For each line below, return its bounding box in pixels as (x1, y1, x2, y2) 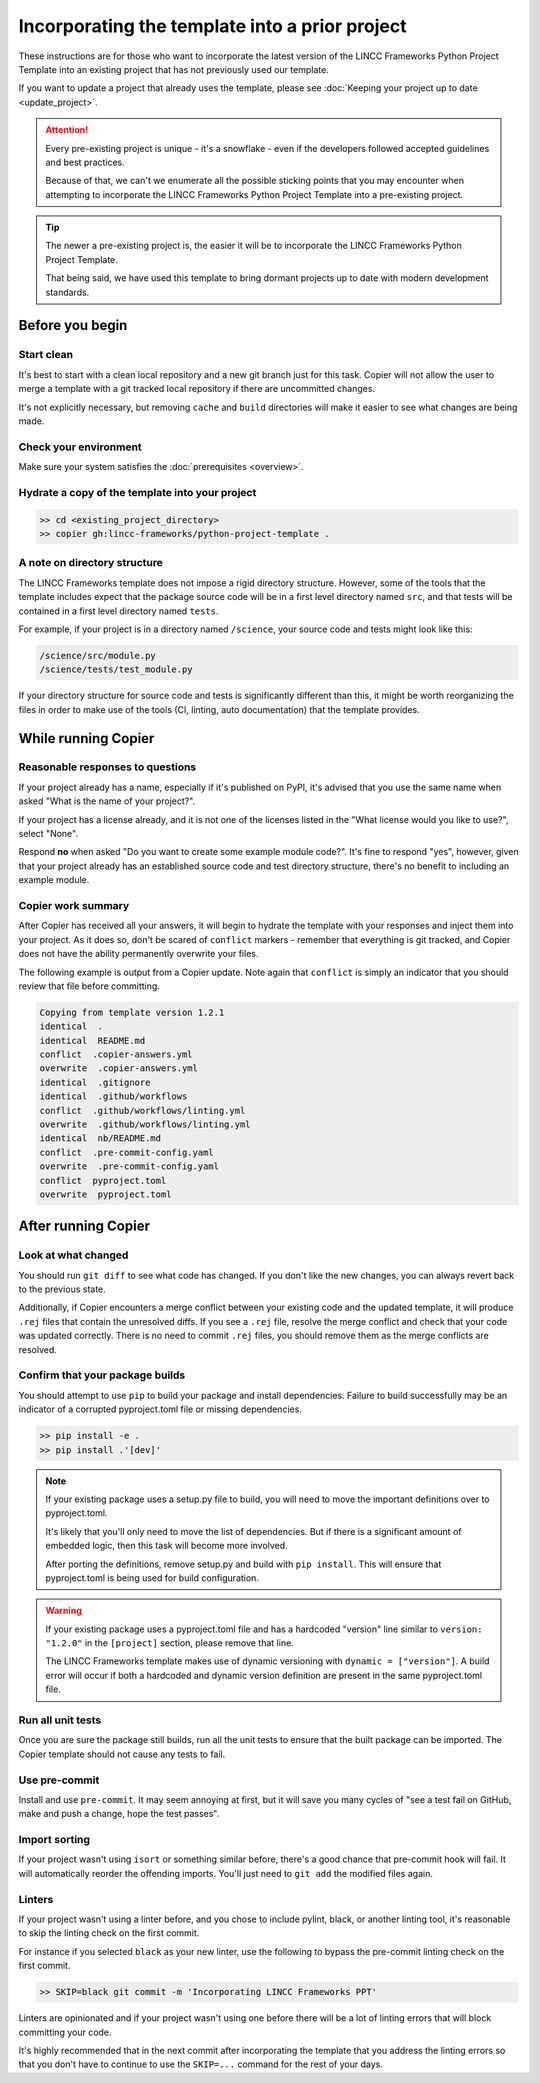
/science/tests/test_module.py (39, 664, 194, 675)
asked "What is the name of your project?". (18, 795, 196, 807)
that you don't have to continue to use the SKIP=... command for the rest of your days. (18, 2058, 384, 2070)
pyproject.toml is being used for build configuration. (45, 1571, 260, 1584)
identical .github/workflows (39, 1091, 188, 1102)
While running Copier (18, 730, 155, 747)
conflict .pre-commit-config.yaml (39, 1146, 214, 1158)
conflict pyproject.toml (39, 1175, 167, 1186)
